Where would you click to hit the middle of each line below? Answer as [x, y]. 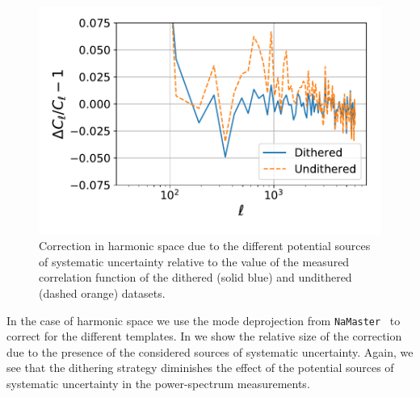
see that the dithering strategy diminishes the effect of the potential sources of [200, 368]
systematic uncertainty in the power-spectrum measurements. [158, 384]
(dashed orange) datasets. [102, 293]
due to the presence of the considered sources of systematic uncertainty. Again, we [210, 351]
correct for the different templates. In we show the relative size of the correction [204, 336]
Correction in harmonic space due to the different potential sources [205, 246]
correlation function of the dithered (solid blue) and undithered [195, 277]
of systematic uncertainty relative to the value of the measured [194, 261]
